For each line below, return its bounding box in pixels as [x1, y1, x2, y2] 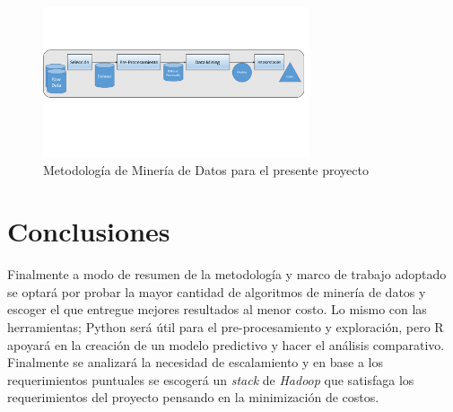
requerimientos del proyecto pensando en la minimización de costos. [7, 388, 379, 407]
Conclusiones [7, 213, 170, 250]
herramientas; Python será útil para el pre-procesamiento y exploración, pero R [7, 318, 444, 337]
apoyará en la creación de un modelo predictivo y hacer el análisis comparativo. [7, 335, 445, 354]
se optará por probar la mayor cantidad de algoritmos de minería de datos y [7, 282, 426, 301]
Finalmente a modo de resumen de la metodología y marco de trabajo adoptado [7, 265, 447, 284]
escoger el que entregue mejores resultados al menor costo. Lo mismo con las [7, 300, 427, 319]
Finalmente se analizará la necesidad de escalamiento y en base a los [7, 353, 383, 372]
